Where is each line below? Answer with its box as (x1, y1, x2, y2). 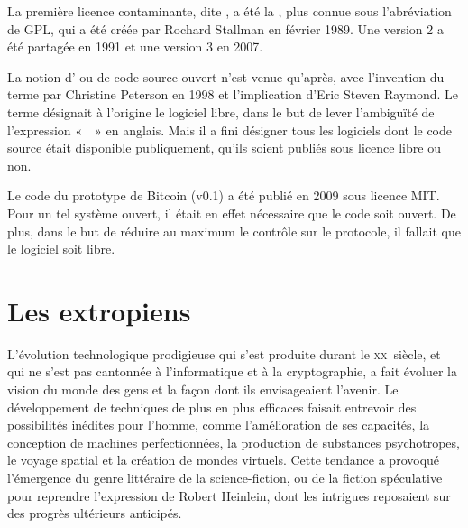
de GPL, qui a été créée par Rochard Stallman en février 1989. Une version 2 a (7, 19, 444, 38)
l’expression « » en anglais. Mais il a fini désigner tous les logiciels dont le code (7, 120, 453, 139)
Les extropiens (7, 292, 191, 329)
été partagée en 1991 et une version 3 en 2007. (7, 37, 263, 56)
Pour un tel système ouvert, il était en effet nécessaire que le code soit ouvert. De (7, 203, 456, 222)
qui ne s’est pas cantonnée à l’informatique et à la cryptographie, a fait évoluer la (7, 362, 457, 381)
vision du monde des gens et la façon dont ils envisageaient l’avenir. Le (7, 380, 399, 399)
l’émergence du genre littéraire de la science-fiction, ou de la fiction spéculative (7, 468, 443, 486)
